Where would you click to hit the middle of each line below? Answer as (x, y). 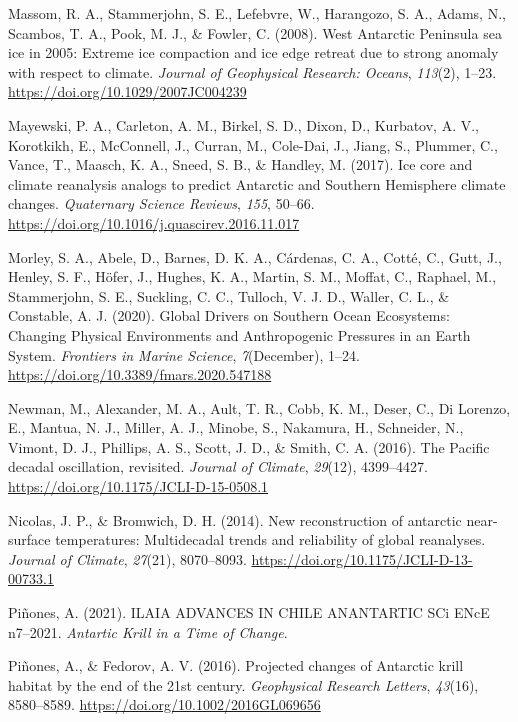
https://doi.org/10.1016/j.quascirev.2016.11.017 (154, 222)
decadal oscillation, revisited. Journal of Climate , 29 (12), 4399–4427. (218, 466)
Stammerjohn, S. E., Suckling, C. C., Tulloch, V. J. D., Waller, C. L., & (229, 295)
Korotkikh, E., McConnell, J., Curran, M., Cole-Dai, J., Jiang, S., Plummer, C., (253, 144)
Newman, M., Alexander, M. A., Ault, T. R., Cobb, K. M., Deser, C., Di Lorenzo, (259, 407)
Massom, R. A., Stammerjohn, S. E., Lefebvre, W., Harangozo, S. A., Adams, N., (257, 13)
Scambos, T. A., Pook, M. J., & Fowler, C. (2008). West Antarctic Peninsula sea (255, 32)
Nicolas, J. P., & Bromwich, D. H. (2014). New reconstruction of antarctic (235, 519)
